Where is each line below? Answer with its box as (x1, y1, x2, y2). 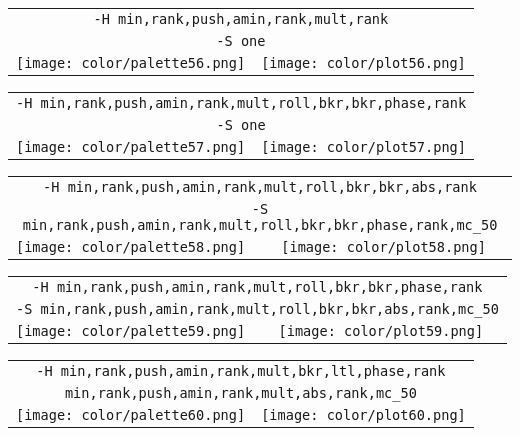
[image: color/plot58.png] (281, 239, 486, 255)
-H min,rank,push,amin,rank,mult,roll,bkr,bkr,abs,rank (43, 179, 477, 195)
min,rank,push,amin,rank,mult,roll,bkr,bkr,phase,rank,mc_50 (22, 217, 498, 233)
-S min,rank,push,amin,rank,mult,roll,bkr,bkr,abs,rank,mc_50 (16, 301, 499, 317)
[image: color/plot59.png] (278, 323, 484, 339)
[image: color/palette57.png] (16, 139, 246, 155)
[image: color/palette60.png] (16, 407, 246, 423)
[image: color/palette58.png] (16, 239, 246, 255)
